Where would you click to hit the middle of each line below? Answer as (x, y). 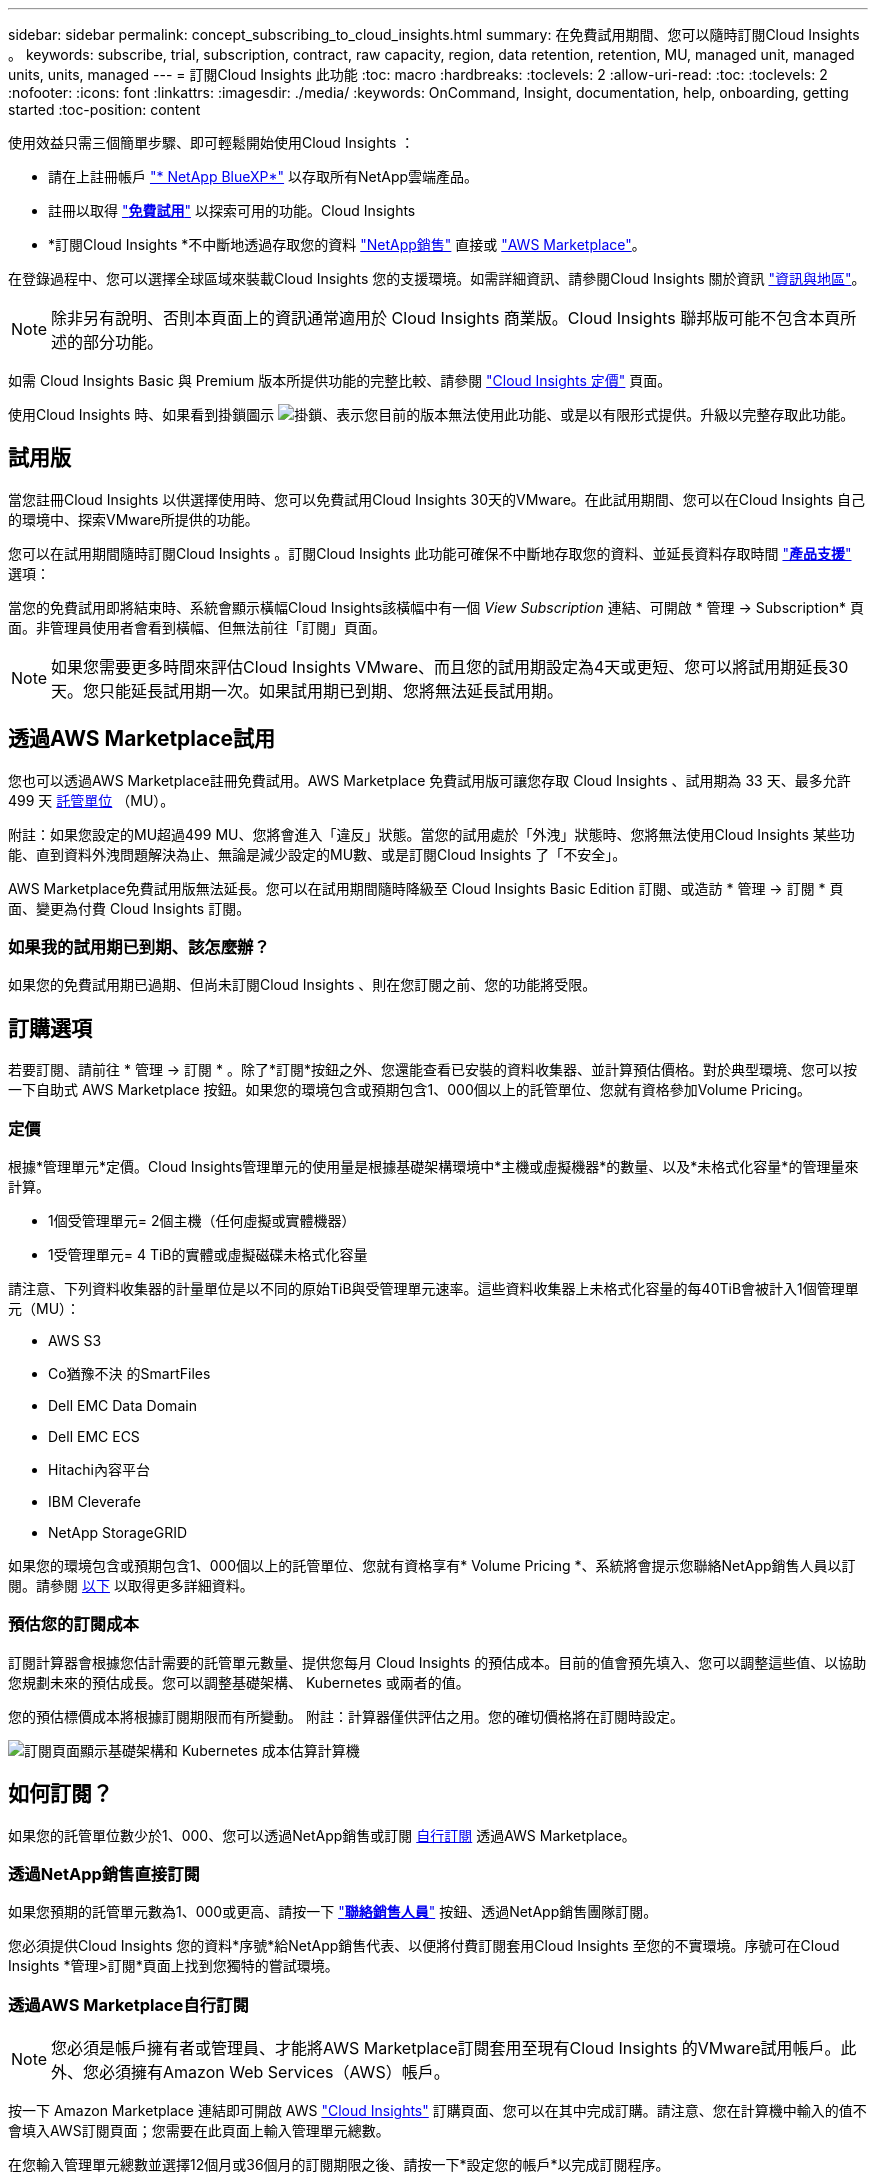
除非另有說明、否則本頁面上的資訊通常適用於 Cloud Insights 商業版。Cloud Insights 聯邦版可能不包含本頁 (446, 318)
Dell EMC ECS (94, 1437)
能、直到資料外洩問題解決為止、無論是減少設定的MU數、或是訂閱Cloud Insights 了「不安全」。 (317, 854)
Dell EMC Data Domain (122, 1406)
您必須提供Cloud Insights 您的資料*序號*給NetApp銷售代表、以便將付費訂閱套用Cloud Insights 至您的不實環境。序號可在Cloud (424, 1946)
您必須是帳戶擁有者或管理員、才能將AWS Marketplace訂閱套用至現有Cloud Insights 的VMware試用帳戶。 (446, 2048)
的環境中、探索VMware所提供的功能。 (133, 519)
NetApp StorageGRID (118, 1533)
